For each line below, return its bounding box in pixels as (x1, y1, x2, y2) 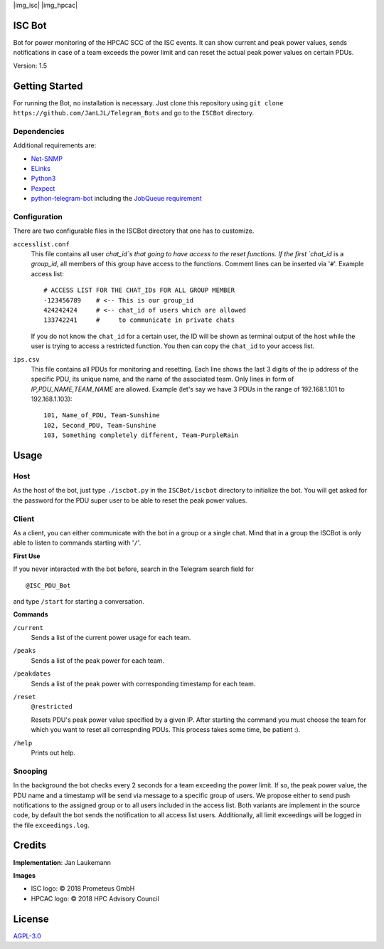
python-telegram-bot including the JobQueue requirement (31, 194, 202, 203)
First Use (13, 552, 41, 560)
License (13, 913, 49, 925)
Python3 (31, 174, 56, 183)
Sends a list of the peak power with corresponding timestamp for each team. (31, 679, 256, 688)
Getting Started (13, 80, 83, 92)
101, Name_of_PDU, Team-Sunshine (43, 411, 160, 419)
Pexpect (31, 184, 55, 192)
